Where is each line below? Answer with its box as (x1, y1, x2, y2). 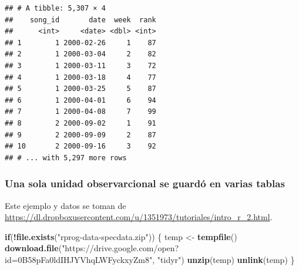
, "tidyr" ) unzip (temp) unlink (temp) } (152, 253, 295, 265)
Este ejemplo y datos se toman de (5, 199, 126, 211)
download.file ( (5, 242, 62, 254)
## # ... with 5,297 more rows (5, 153, 127, 162)
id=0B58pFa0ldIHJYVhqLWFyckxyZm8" (5, 253, 153, 265)
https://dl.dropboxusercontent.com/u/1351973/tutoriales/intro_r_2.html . (5, 211, 273, 223)
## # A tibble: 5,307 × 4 (5, 4, 106, 12)
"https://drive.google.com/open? (62, 242, 179, 254)
